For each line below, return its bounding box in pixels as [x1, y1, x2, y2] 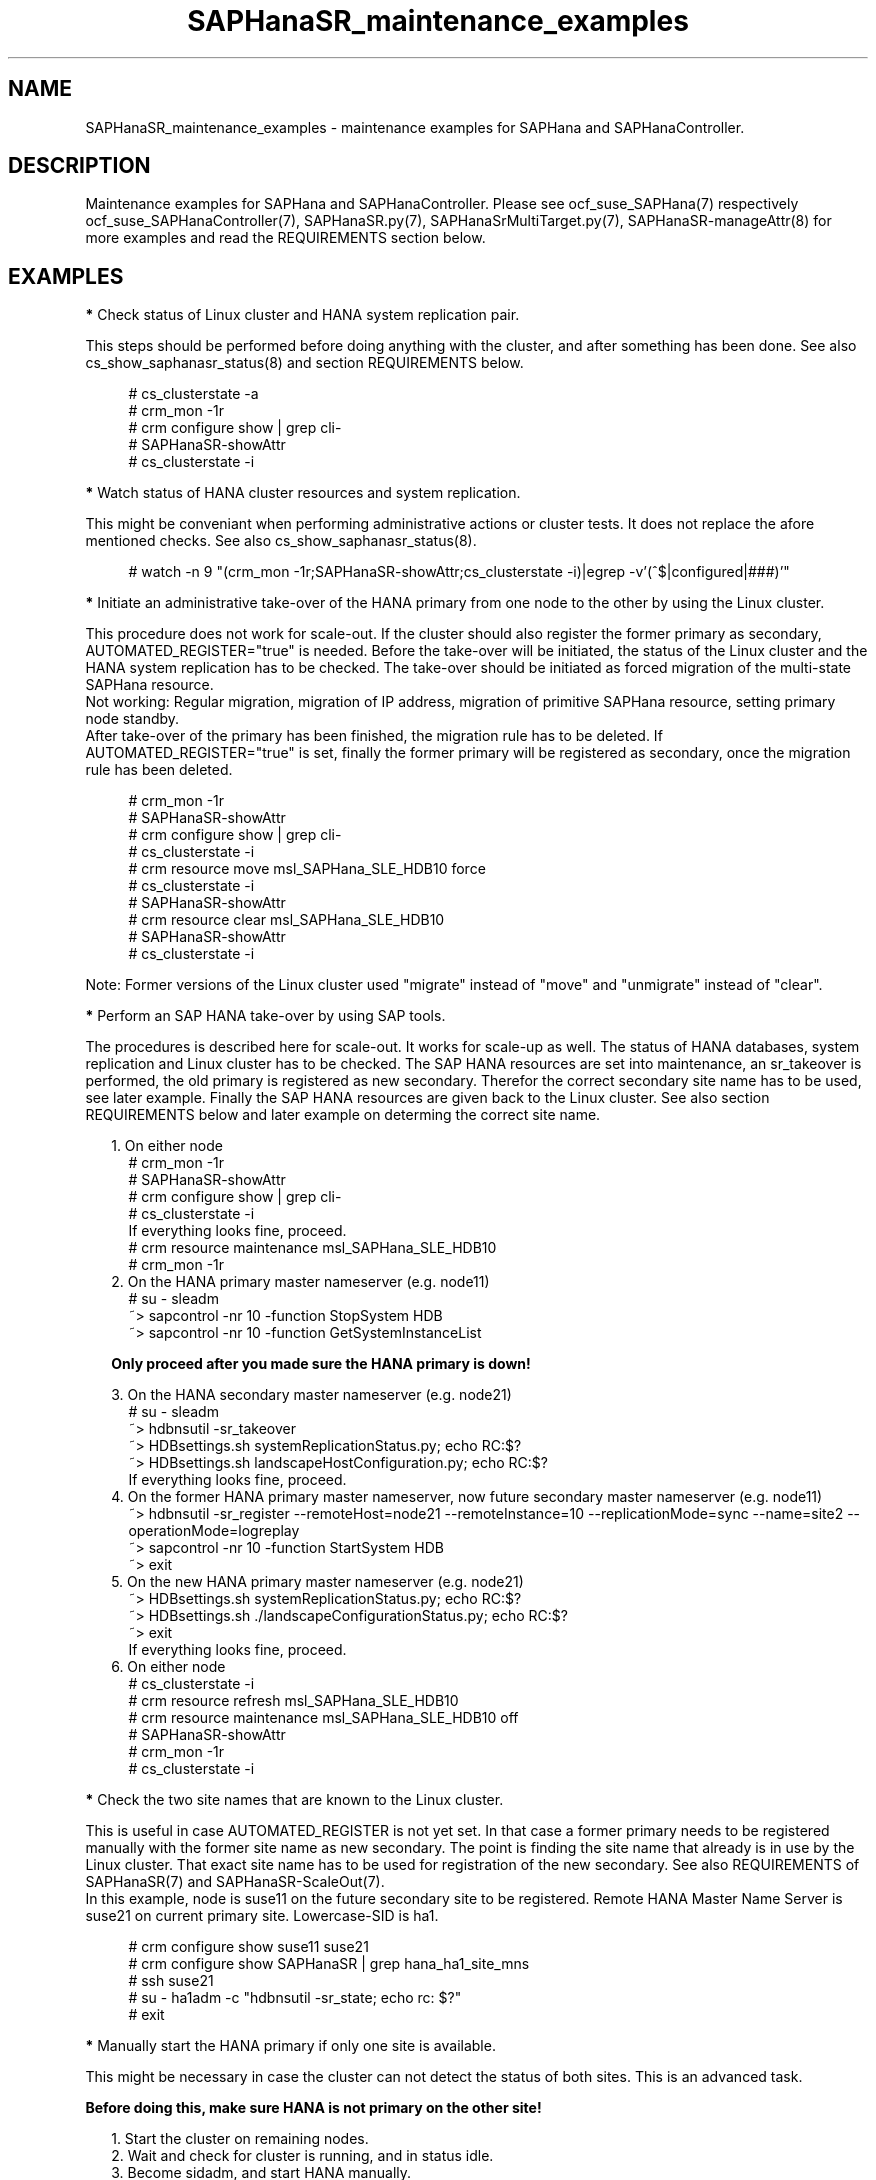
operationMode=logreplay [128, 1522, 300, 1540]
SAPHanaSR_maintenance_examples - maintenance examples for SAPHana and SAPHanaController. [85, 118, 745, 136]
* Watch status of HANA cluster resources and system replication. [85, 484, 521, 502]
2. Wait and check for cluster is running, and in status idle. [111, 2147, 494, 2165]
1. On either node [111, 1137, 223, 1155]
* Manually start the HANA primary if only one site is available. [85, 2037, 496, 2055]
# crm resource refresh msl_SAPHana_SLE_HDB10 [128, 1692, 459, 1710]
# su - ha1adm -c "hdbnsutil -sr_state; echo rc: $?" [128, 1989, 462, 2007]
